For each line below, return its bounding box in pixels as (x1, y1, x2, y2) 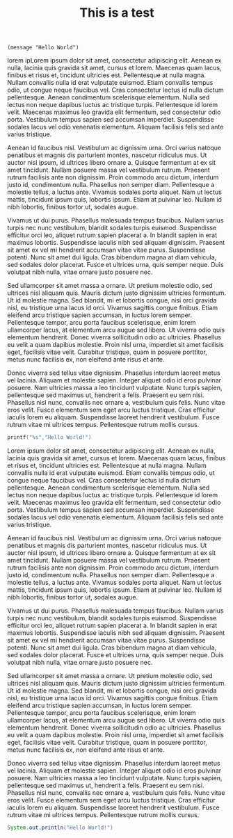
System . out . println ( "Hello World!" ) (7, 824, 113, 832)
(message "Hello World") (7, 44, 79, 51)
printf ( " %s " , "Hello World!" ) (7, 434, 92, 441)
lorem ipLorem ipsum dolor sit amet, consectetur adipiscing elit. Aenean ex (7, 56, 222, 65)
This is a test (79, 5, 154, 21)
